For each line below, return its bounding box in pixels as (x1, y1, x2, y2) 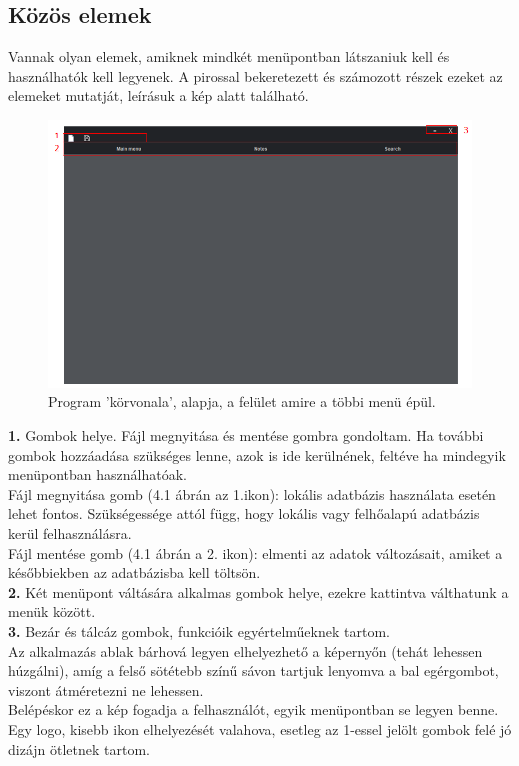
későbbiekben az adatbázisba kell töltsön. (8, 562, 261, 583)
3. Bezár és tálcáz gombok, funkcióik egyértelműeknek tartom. (8, 620, 390, 641)
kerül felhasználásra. (8, 522, 132, 543)
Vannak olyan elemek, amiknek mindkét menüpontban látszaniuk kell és (8, 46, 450, 67)
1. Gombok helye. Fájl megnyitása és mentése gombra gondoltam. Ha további (8, 425, 484, 446)
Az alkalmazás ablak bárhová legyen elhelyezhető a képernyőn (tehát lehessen (8, 640, 483, 661)
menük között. (8, 601, 96, 622)
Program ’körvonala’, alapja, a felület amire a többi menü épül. (48, 391, 436, 412)
